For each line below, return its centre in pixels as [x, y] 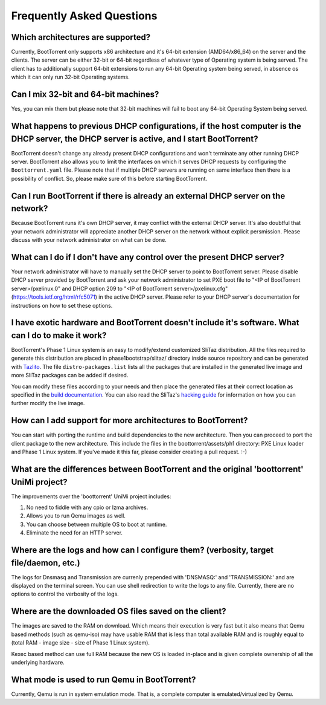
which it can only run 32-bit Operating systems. [70, 77]
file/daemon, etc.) [46, 563]
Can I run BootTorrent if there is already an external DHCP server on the [148, 196]
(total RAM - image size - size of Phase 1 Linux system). [81, 643]
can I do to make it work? [59, 335]
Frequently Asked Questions [84, 16]
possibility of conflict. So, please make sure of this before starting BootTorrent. [109, 178]
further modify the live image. [48, 403]
